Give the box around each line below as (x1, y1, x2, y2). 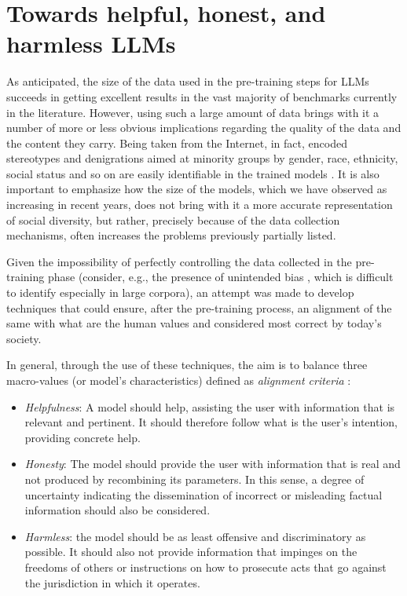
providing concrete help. (24, 429, 141, 445)
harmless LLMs (6, 27, 176, 60)
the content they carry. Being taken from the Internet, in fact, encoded (6, 134, 347, 151)
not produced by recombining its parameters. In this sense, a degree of (24, 470, 365, 487)
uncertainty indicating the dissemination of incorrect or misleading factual (24, 486, 383, 503)
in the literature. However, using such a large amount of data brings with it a (6, 104, 379, 120)
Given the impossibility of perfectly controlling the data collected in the (6, 253, 352, 269)
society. (6, 330, 42, 346)
